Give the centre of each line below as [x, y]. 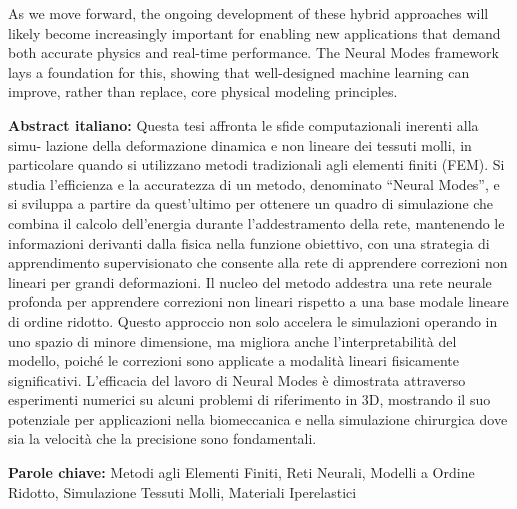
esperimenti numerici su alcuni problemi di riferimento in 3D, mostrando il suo [249, 399]
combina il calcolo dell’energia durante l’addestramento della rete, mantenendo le [256, 222]
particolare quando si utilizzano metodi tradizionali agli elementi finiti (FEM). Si [256, 164]
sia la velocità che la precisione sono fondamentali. [162, 438]
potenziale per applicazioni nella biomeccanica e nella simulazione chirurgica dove [258, 418]
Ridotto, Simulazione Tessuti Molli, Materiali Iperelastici [182, 491]
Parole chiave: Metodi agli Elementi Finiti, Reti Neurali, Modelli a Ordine [241, 472]
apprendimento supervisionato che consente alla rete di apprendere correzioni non [258, 262]
